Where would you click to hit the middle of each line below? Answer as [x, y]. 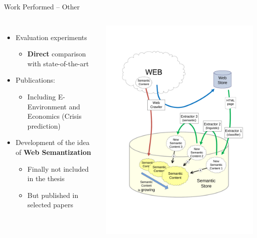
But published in [53, 195]
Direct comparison [57, 54]
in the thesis [46, 178]
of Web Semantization [53, 152]
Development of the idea [52, 142]
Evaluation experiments [51, 37]
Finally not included [58, 168]
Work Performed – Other [42, 6]
